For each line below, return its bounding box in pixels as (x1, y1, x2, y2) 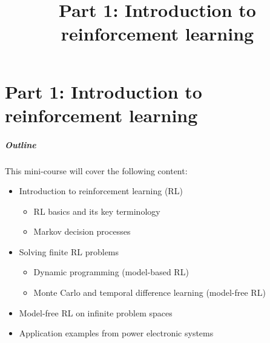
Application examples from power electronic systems (19, 327, 214, 339)
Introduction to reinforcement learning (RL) (19, 185, 183, 197)
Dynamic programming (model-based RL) (33, 266, 189, 278)
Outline (5, 138, 36, 151)
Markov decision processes (33, 225, 131, 238)
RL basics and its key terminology (33, 204, 160, 217)
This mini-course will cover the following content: (5, 164, 188, 177)
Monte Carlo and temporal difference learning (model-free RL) (33, 286, 266, 299)
